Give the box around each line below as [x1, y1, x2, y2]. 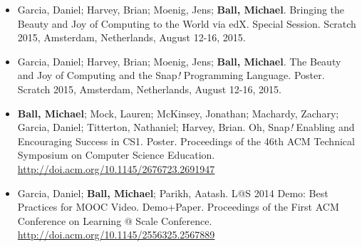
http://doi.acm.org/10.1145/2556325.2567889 [17, 227, 215, 242]
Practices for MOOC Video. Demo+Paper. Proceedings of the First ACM [17, 199, 339, 214]
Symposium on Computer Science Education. [17, 147, 215, 162]
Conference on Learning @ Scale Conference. [17, 213, 212, 228]
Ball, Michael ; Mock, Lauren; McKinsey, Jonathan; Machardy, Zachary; [17, 105, 339, 120]
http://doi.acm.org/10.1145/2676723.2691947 [17, 161, 215, 176]
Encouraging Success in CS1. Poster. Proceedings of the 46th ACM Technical [17, 133, 355, 148]
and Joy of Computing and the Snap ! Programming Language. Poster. [17, 68, 325, 83]
